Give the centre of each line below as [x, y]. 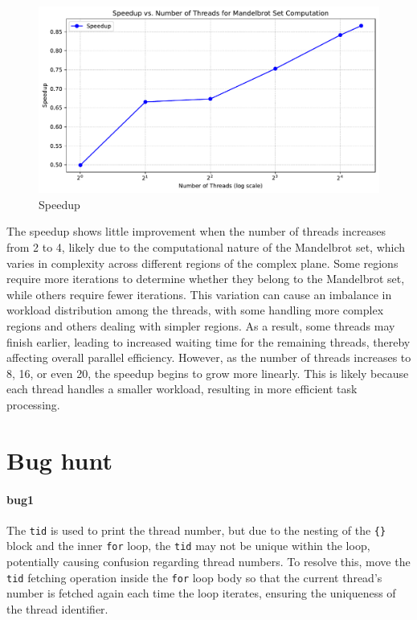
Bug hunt [60, 460]
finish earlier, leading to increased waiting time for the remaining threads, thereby [208, 341]
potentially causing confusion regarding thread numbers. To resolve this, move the [208, 562]
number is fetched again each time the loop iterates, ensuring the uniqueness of [201, 593]
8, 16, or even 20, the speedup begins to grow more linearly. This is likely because [208, 373]
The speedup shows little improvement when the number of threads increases [196, 231]
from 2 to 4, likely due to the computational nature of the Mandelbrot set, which [206, 247]
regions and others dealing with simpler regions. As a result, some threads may [201, 326]
